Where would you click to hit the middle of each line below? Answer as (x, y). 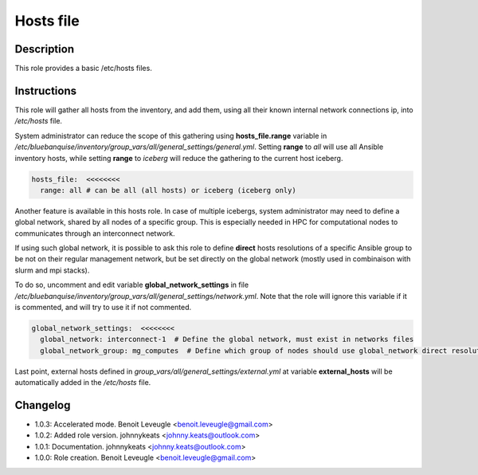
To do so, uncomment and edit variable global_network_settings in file (132, 285)
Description (45, 49)
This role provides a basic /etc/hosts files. (84, 69)
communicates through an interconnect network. (95, 233)
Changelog (43, 405)
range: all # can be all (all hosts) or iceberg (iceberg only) (168, 190)
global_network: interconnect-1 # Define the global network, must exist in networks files (227, 340)
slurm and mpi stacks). (52, 270)
